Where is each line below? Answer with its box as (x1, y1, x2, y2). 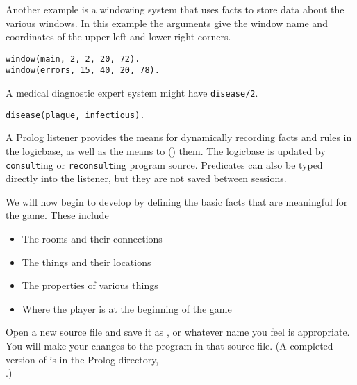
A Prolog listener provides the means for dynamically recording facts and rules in (6, 130, 352, 145)
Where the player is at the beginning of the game (22, 301, 232, 316)
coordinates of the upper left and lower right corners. (6, 29, 231, 44)
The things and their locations (22, 254, 151, 269)
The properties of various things (22, 278, 158, 293)
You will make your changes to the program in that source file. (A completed (6, 338, 333, 352)
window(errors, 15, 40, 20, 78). (6, 65, 160, 76)
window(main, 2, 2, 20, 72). (6, 54, 140, 64)
